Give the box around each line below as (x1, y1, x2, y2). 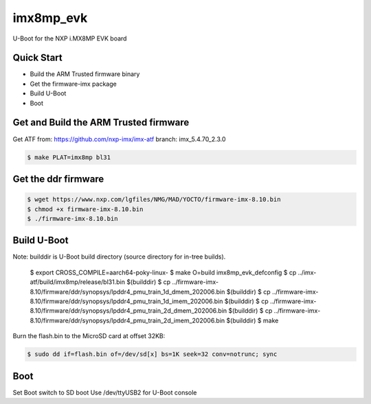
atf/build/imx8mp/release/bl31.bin (30, 278, 125, 286)
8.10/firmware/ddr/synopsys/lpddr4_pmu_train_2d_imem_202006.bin (30, 316, 225, 324)
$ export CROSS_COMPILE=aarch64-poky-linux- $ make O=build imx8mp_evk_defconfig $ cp (30, 268, 297, 276)
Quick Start (12, 52, 63, 64)
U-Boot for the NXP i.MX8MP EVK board (12, 34, 127, 43)
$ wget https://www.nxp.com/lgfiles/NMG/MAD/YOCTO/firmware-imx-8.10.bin (27, 195, 281, 204)
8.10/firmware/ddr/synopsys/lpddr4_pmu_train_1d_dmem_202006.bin (30, 287, 225, 296)
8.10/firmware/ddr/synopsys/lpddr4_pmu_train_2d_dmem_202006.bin (30, 307, 227, 315)
